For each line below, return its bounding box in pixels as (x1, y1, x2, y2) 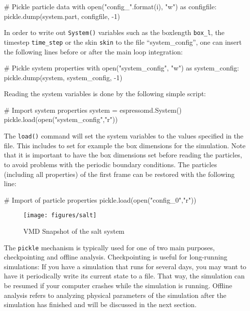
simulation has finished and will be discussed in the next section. (4, 299, 197, 310)
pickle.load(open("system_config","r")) (4, 114, 118, 124)
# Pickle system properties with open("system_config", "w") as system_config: (4, 63, 239, 73)
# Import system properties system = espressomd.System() (4, 104, 182, 115)
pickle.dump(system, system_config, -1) (4, 72, 123, 82)
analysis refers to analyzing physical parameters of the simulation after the (4, 290, 227, 300)
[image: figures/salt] (23, 212, 97, 219)
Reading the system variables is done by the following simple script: (4, 88, 206, 99)
